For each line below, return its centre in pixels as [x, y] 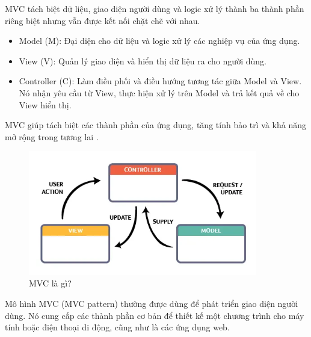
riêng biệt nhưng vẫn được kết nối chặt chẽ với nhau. [103, 20]
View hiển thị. [45, 104]
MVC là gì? [50, 283]
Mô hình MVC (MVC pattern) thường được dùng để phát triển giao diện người [152, 303]
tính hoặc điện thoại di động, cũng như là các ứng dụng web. [117, 327]
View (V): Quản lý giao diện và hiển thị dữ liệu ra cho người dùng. [143, 60]
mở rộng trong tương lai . [52, 136]
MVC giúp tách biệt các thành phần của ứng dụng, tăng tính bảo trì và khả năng [155, 125]
